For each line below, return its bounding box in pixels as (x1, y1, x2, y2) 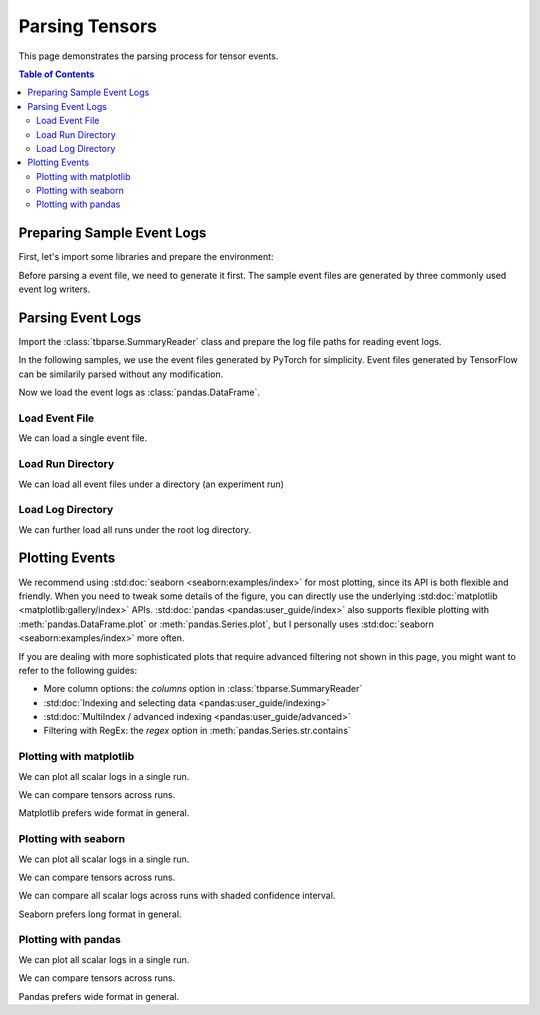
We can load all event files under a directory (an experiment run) (18, 478, 285, 490)
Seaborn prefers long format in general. (18, 908, 182, 920)
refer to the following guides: (18, 664, 138, 676)
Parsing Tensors (18, 15, 158, 37)
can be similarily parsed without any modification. (18, 368, 224, 380)
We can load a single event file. (18, 432, 148, 444)
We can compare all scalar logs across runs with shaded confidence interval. (18, 890, 336, 902)
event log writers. (18, 283, 91, 295)
